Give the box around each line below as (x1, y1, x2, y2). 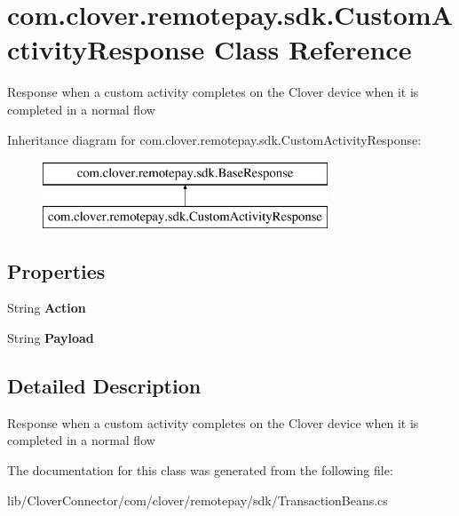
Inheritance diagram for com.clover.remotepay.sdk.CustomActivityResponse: (7, 130, 422, 148)
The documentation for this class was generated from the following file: (7, 461, 393, 480)
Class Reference (213, 31, 412, 67)
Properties (7, 257, 106, 284)
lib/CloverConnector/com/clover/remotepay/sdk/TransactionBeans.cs (7, 490, 388, 509)
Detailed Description (7, 372, 202, 400)
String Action (7, 298, 86, 317)
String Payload (7, 329, 94, 347)
